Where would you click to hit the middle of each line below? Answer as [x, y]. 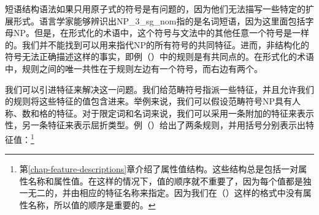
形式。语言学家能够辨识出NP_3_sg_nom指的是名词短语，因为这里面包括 [159, 20]
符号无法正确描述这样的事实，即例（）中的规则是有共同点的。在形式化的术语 [159, 56]
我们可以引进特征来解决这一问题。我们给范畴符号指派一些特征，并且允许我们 [159, 89]
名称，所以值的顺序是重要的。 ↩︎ [92, 204]
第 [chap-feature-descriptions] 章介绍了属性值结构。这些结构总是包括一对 [159, 169]
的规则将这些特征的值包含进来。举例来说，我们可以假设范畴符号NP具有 [149, 101]
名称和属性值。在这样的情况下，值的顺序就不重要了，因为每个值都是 [165, 180]
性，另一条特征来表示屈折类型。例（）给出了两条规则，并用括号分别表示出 [155, 125]
